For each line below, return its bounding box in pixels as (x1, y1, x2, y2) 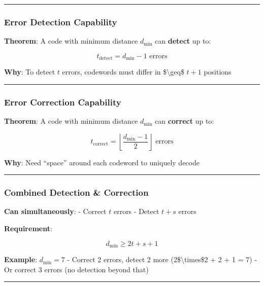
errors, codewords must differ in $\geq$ (62, 66, 184, 77)
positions (204, 66, 232, 77)
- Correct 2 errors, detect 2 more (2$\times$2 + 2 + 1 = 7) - (67, 254, 257, 265)
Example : (4, 254, 38, 265)
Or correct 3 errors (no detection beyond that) (4, 264, 149, 274)
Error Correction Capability (4, 95, 121, 108)
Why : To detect (4, 66, 55, 77)
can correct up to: (155, 116, 214, 126)
